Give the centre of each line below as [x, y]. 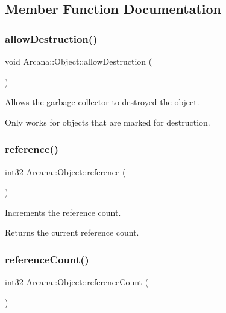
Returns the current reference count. [72, 232]
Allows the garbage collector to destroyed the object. [102, 102]
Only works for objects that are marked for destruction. [108, 122]
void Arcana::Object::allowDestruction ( [79, 61]
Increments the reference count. [63, 212]
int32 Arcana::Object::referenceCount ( [77, 282]
